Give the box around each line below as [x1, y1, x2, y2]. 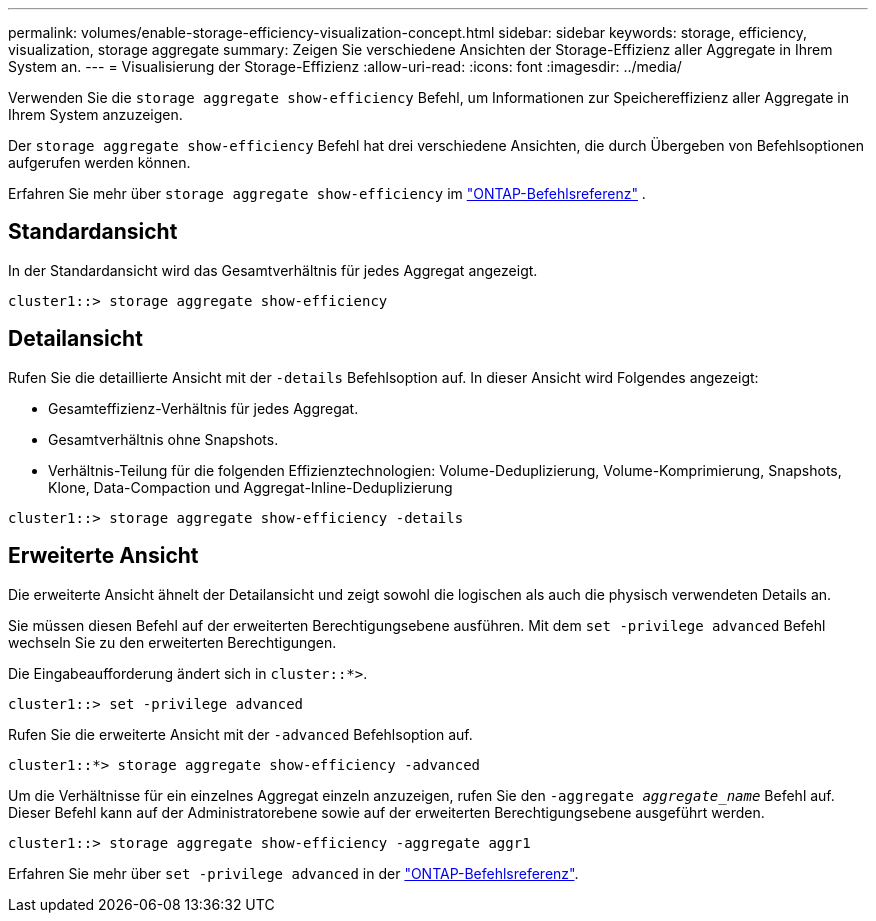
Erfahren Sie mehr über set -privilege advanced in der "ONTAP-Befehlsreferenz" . [8, 864, 579, 882]
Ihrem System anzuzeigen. [8, 106, 183, 123]
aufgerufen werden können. [8, 154, 191, 171]
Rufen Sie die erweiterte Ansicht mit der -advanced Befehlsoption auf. [8, 725, 473, 743]
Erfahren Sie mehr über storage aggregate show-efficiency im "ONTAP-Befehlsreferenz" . [8, 185, 646, 202]
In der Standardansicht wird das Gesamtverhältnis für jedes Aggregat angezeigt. [8, 261, 538, 279]
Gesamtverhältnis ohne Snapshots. [48, 430, 279, 448]
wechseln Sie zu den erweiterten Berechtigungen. [8, 633, 337, 651]
